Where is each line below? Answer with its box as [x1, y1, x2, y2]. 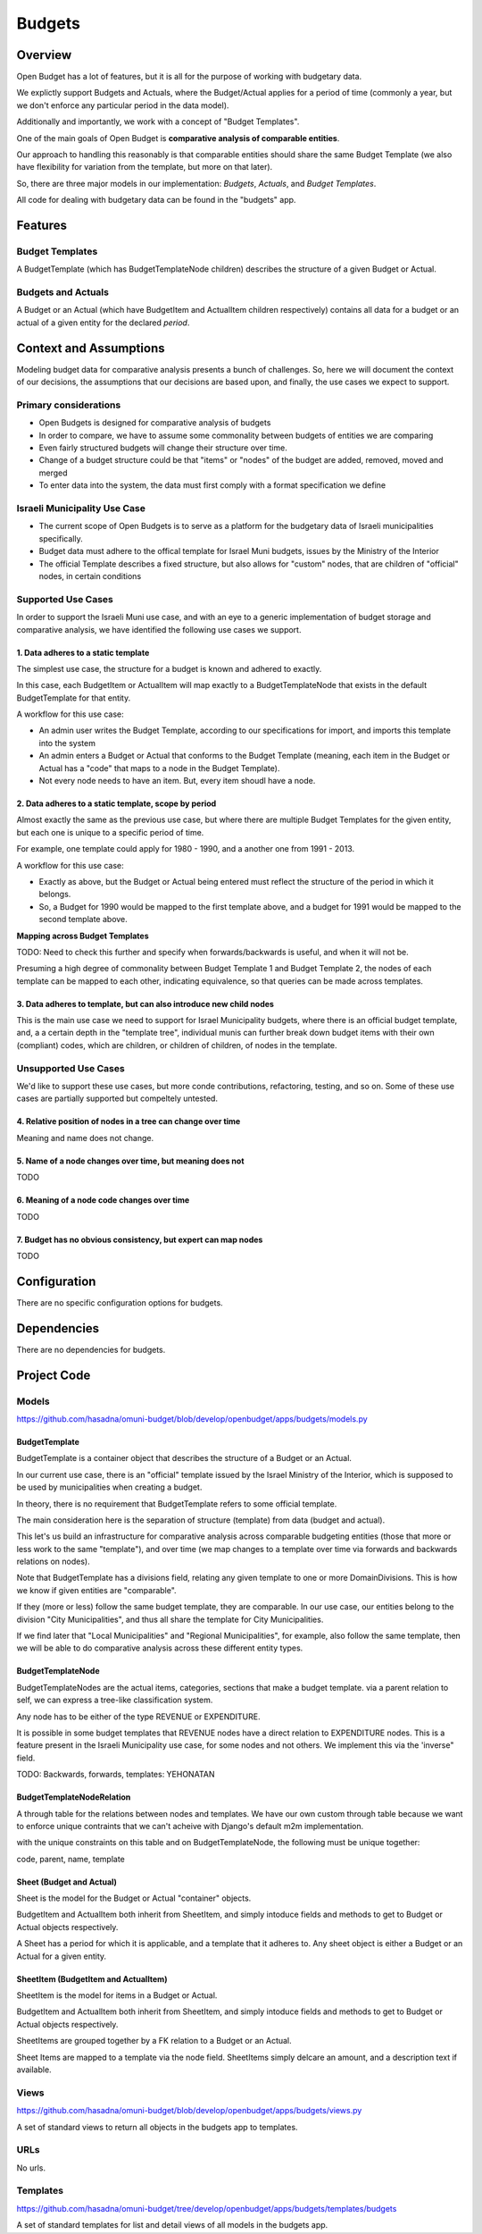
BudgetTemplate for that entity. [16, 693, 131, 703]
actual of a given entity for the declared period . [16, 317, 190, 328]
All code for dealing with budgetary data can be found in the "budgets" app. [16, 195, 296, 206]
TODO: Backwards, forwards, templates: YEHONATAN [16, 1769, 215, 1780]
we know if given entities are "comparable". [16, 1584, 178, 1595]
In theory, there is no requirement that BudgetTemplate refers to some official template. [16, 1498, 337, 1509]
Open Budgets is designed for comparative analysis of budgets [38, 417, 271, 428]
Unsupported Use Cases [16, 1062, 125, 1074]
